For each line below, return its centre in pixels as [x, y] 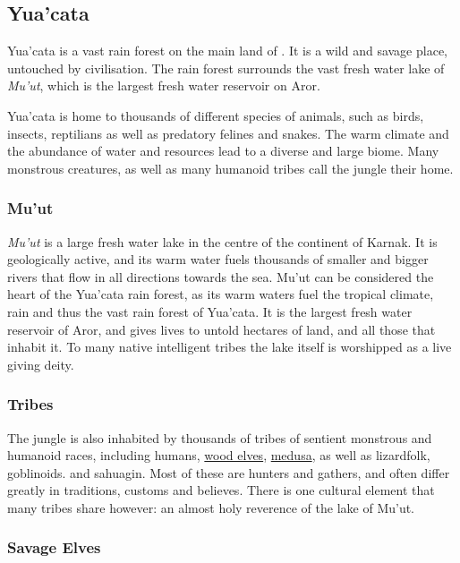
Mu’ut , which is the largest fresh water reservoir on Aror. [164, 85]
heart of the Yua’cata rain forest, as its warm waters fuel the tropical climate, [221, 294]
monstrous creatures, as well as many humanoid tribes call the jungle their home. [230, 168]
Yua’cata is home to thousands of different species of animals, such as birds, [216, 115]
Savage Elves [54, 547]
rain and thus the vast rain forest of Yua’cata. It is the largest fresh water [210, 311]
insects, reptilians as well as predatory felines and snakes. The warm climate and [228, 133]
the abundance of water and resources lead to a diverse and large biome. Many [223, 151]
